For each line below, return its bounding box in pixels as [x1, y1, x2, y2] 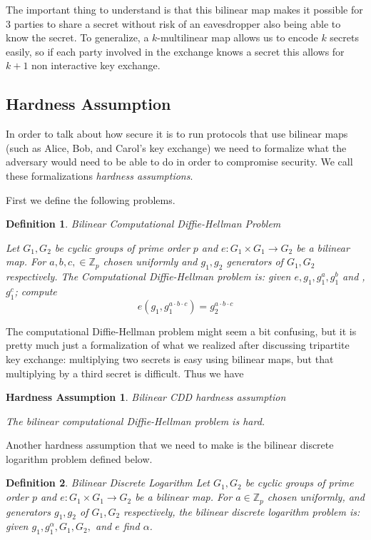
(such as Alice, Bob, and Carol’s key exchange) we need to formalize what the [6, 140, 347, 155]
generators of [226, 254, 283, 269]
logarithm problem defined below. [6, 451, 153, 466]
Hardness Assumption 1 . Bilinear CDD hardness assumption [6, 389, 286, 404]
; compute [14, 283, 57, 298]
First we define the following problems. [6, 192, 176, 207]
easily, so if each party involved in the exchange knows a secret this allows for [6, 44, 345, 58]
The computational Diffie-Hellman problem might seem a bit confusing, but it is [6, 323, 357, 338]
